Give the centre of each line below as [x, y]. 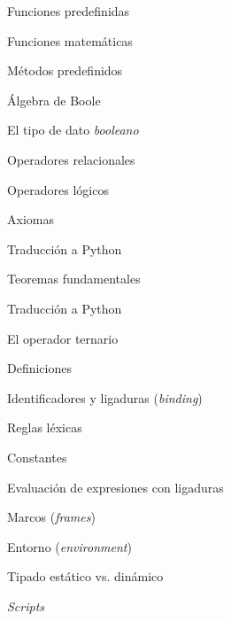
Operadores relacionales [71, 159]
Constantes [37, 457]
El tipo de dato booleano [73, 130]
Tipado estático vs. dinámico [85, 576]
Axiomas [31, 219]
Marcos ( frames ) [51, 517]
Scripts [26, 605]
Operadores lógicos [58, 189]
